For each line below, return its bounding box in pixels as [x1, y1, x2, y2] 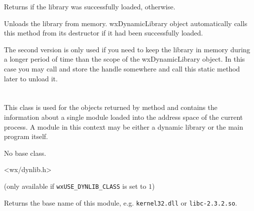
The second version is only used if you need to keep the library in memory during [4, 44, 251, 54]
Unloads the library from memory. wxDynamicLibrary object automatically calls [4, 18, 248, 28]
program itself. [4, 131, 48, 141]
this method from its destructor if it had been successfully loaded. [4, 28, 203, 38]
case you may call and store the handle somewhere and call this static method [4, 63, 240, 73]
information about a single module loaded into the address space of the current [4, 111, 243, 122]
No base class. [4, 147, 46, 158]
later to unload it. [4, 73, 58, 83]
